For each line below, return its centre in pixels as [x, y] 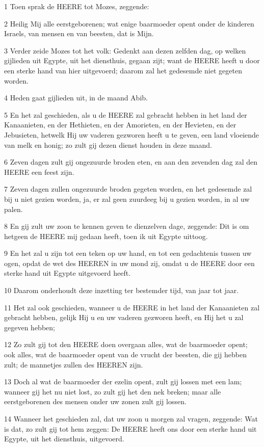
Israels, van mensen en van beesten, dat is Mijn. [79, 33]
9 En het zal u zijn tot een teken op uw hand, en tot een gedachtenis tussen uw [128, 253]
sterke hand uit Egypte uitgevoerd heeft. [68, 273]
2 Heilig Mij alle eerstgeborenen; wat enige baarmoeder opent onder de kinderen [129, 23]
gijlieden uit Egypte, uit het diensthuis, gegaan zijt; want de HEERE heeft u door [132, 60]
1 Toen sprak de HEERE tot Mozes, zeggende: [77, 6]
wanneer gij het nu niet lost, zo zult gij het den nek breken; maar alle [113, 391]
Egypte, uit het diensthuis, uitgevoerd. [64, 439]
